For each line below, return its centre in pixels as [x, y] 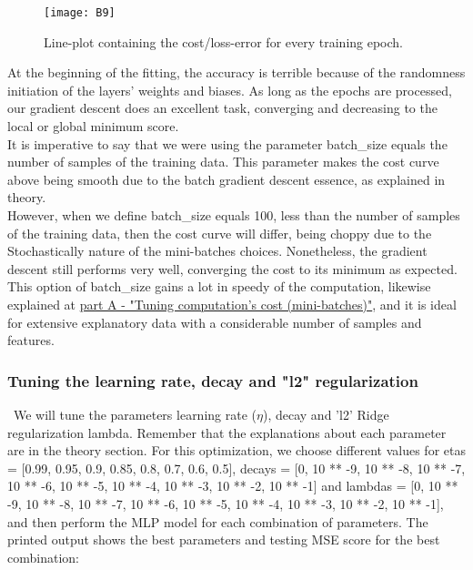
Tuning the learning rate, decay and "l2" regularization [213, 380]
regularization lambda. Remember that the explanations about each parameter [227, 432]
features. [31, 340]
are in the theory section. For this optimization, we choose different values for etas [236, 450]
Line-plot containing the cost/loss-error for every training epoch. [224, 41]
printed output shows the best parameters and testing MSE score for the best [224, 539]
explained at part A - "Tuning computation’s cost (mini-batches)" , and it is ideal [232, 304]
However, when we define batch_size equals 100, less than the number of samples [234, 215]
